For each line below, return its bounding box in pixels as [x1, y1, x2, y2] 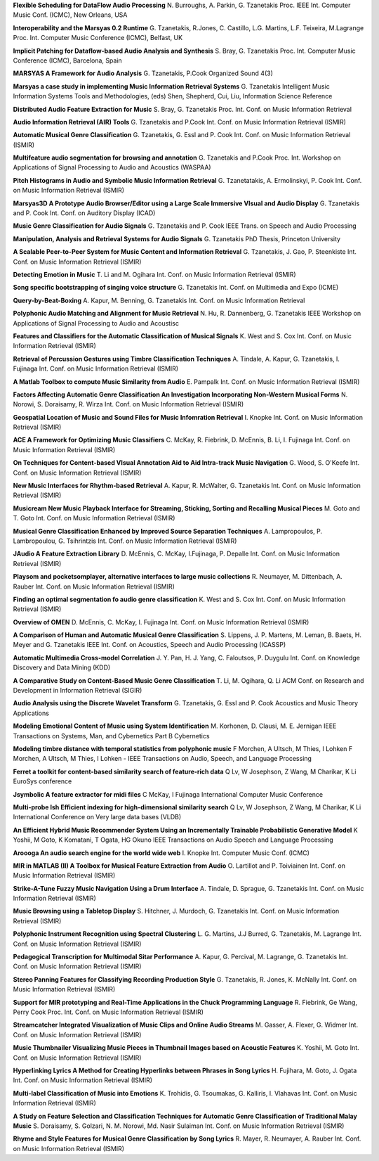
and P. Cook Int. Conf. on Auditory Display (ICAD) [13, 209, 156, 217]
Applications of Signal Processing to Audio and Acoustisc [13, 319, 179, 327]
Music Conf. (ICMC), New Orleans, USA [13, 11, 128, 19]
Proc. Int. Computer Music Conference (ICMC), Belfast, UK [13, 34, 182, 42]
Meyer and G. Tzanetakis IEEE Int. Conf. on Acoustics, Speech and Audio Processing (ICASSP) [13, 641, 286, 649]
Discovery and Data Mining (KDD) [13, 663, 111, 672]
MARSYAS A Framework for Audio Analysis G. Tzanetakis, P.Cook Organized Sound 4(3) [13, 69, 273, 77]
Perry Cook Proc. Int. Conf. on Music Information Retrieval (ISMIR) [13, 1008, 204, 1016]
